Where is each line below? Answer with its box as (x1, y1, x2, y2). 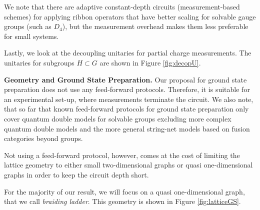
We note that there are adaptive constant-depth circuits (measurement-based (4, 1, 240, 11)
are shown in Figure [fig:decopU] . (99, 57, 201, 67)
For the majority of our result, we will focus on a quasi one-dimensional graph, (4, 186, 245, 196)
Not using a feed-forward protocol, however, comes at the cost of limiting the (4, 149, 240, 160)
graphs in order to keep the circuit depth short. (4, 169, 149, 179)
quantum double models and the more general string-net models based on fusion (4, 123, 250, 133)
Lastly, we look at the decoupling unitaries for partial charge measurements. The (4, 47, 251, 58)
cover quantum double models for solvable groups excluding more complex (4, 113, 231, 123)
